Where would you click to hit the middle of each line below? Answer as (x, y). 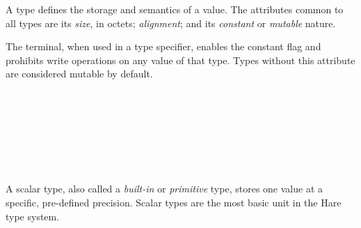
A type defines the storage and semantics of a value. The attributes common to (175, 9)
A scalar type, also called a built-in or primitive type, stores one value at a (164, 189)
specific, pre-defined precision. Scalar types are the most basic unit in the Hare (174, 203)
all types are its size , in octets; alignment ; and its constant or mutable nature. (171, 23)
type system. (33, 216)
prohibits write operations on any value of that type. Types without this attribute (180, 60)
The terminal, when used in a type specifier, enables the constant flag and (163, 46)
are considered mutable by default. (79, 74)
